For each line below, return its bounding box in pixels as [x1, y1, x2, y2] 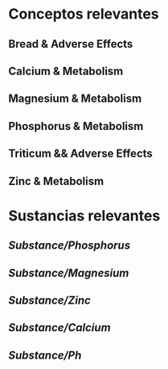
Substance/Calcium [8, 321, 111, 335]
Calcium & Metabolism [8, 64, 124, 78]
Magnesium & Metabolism [8, 92, 142, 106]
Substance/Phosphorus [8, 239, 131, 253]
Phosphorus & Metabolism [8, 119, 144, 133]
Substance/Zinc [8, 293, 91, 307]
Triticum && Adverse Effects [8, 147, 153, 161]
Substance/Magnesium [8, 266, 129, 279]
